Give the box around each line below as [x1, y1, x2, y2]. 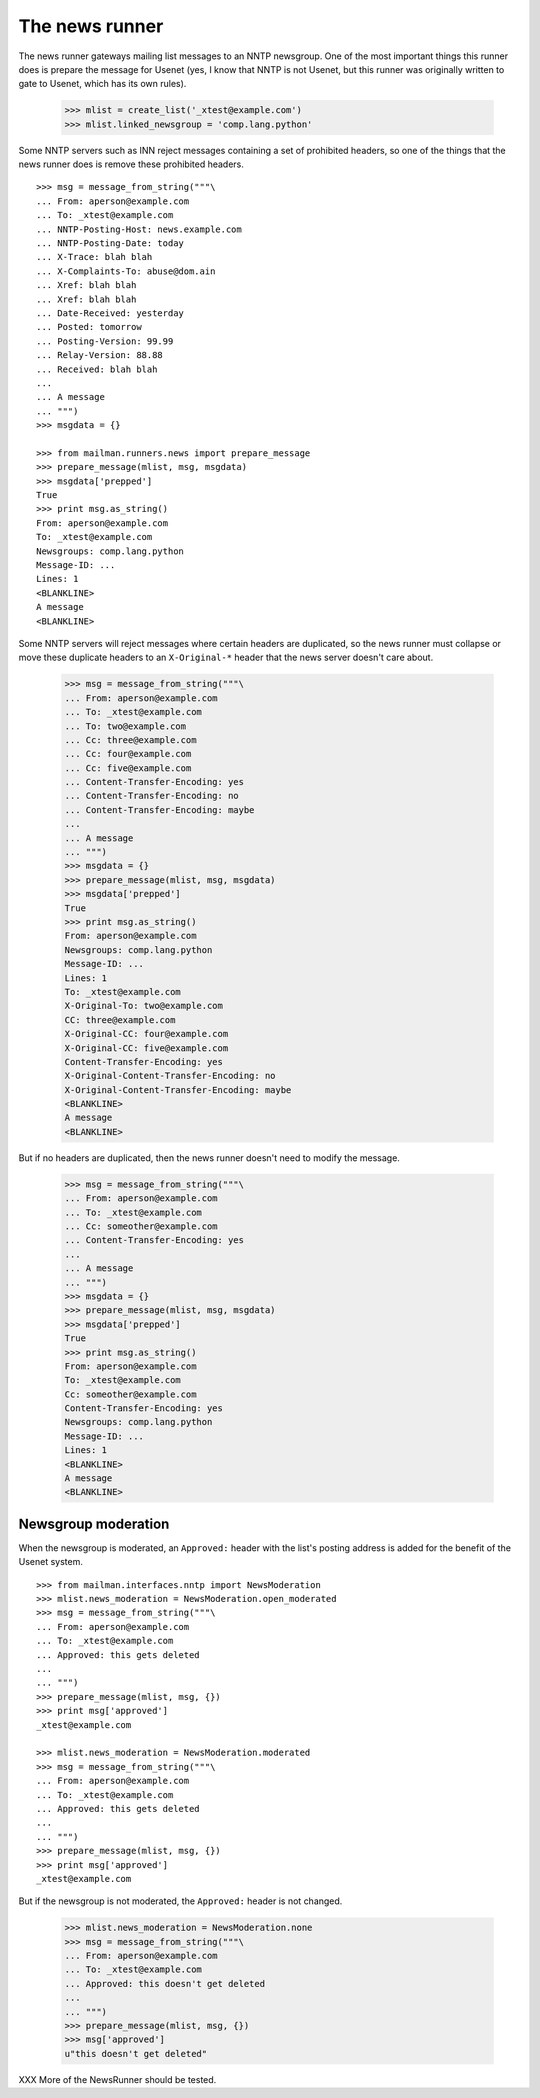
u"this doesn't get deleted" [64, 2048, 208, 2059]
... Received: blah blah [36, 363, 158, 375]
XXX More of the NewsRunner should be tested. [18, 2073, 217, 2085]
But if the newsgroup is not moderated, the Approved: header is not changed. [18, 1895, 343, 1907]
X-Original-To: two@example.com [64, 1000, 224, 1012]
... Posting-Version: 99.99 [36, 335, 174, 347]
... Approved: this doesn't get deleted [64, 1978, 265, 1989]
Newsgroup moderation [18, 1515, 170, 1532]
